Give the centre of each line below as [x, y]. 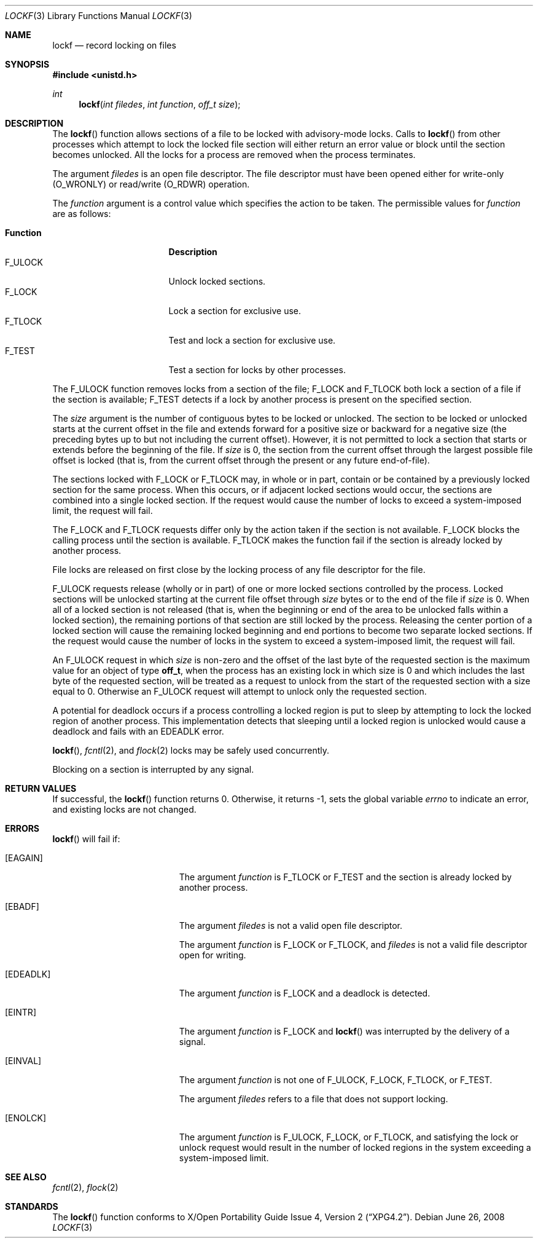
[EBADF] [22, 906]
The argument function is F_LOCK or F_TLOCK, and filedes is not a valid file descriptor [353, 945]
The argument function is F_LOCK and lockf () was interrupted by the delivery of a [344, 1031]
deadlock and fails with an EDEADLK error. [138, 731]
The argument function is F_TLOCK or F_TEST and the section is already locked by [345, 877]
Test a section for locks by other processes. [257, 370]
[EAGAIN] [24, 858]
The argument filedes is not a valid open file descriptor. [291, 925]
